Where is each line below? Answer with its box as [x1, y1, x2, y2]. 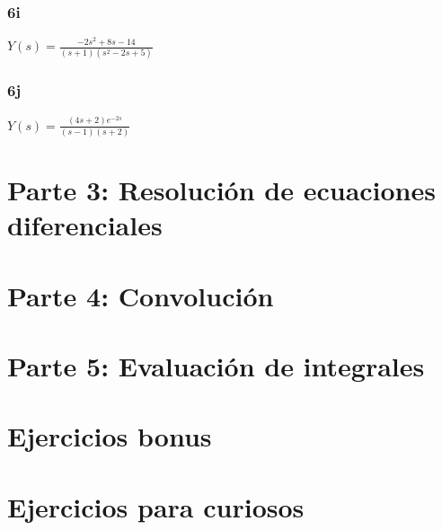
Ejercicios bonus [7, 418, 212, 455]
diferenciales [7, 207, 163, 243]
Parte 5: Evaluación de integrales [7, 347, 425, 384]
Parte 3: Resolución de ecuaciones [7, 172, 436, 208]
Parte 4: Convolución [7, 277, 274, 314]
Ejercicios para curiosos [7, 488, 305, 525]
